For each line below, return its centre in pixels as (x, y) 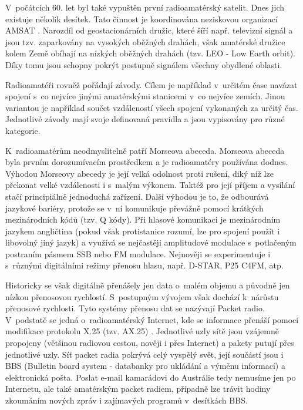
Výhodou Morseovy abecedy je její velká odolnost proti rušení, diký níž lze (139, 173)
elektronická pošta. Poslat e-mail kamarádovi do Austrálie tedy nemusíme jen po (151, 377)
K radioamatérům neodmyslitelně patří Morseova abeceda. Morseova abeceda (145, 150)
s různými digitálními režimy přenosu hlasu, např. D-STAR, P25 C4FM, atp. (144, 265)
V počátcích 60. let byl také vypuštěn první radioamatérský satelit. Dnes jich (145, 7)
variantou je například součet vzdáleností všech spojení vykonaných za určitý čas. (152, 107)
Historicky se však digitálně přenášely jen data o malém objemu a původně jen (148, 285)
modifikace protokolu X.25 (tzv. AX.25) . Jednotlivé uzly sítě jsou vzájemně (142, 331)
